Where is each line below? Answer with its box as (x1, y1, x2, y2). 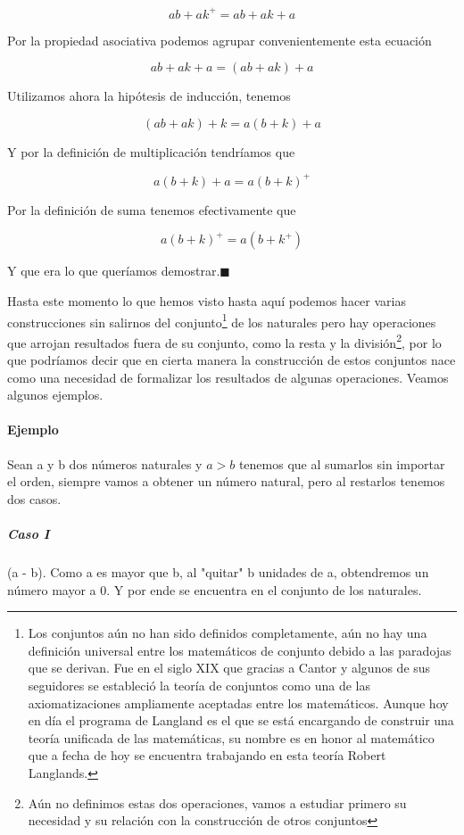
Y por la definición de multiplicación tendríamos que (7, 142, 295, 161)
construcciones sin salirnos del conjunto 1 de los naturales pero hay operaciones (7, 310, 436, 331)
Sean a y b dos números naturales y (7, 454, 203, 473)
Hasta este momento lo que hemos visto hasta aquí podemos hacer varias (7, 291, 406, 310)
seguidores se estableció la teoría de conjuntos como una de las (28, 675, 370, 694)
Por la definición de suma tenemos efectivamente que (7, 200, 296, 219)
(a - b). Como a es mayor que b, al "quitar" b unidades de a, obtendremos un (7, 562, 429, 581)
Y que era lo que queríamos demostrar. (7, 261, 220, 280)
